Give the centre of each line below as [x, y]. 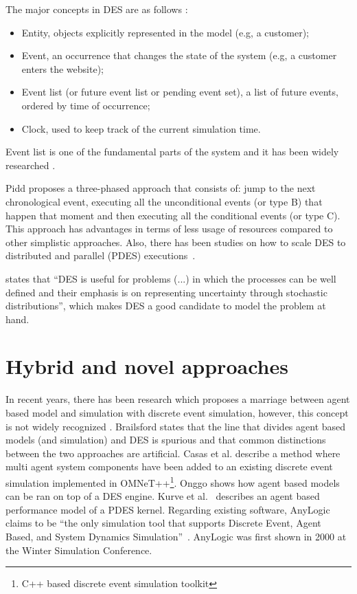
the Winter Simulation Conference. [79, 550]
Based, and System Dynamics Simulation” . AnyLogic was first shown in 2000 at [176, 536]
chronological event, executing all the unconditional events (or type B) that [164, 201]
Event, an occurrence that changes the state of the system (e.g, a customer [179, 55]
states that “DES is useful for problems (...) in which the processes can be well [171, 278]
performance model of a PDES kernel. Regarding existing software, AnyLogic [168, 509]
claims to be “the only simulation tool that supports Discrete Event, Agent [163, 523]
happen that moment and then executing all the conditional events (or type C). [173, 215]
